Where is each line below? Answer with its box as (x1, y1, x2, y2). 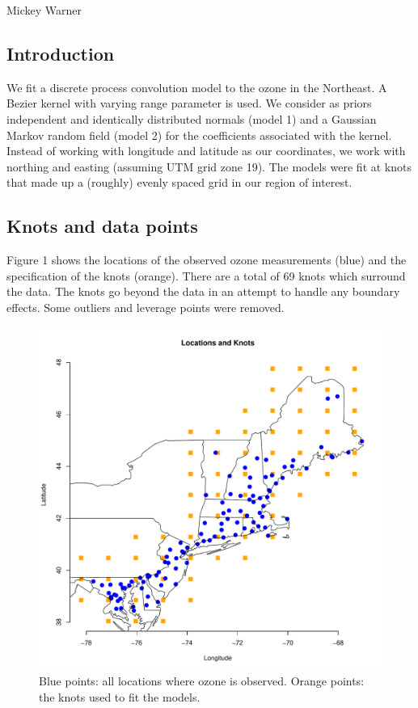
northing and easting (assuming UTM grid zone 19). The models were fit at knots (6, 158, 412, 175)
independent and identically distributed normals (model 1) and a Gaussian (6, 110, 377, 127)
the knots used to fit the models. (39, 688, 201, 705)
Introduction (6, 40, 115, 65)
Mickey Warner (6, 2, 82, 18)
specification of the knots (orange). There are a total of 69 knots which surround (6, 267, 406, 284)
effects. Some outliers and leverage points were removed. (6, 298, 285, 315)
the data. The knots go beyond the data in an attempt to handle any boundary (6, 283, 400, 300)
